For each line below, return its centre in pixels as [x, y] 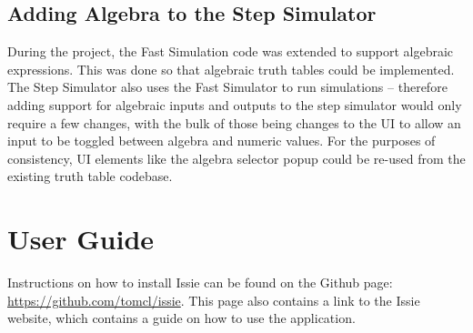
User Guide [81, 239]
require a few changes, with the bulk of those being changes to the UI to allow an [234, 122]
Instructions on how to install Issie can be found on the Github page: [200, 283]
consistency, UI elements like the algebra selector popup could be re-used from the [236, 158]
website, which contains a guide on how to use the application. [181, 318]
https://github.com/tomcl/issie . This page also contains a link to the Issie [214, 300]
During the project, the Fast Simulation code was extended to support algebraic [231, 51]
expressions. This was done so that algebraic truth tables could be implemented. [231, 69]
